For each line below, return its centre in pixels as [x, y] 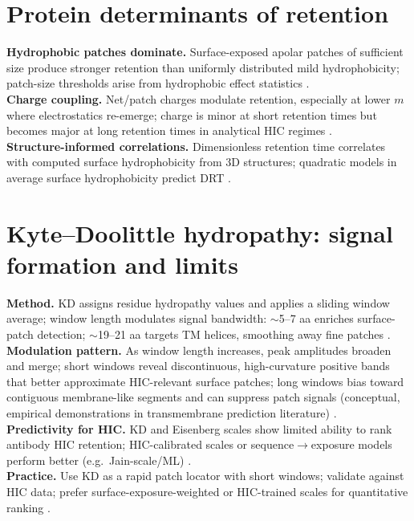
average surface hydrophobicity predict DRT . [119, 177]
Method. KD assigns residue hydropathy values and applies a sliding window [198, 302]
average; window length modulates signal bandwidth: [137, 318]
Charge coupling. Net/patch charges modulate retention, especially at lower [199, 98]
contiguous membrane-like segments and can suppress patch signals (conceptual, [203, 397]
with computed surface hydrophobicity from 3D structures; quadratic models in [202, 162]
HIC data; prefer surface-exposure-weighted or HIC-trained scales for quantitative [207, 491]
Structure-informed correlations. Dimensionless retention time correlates [196, 146]
